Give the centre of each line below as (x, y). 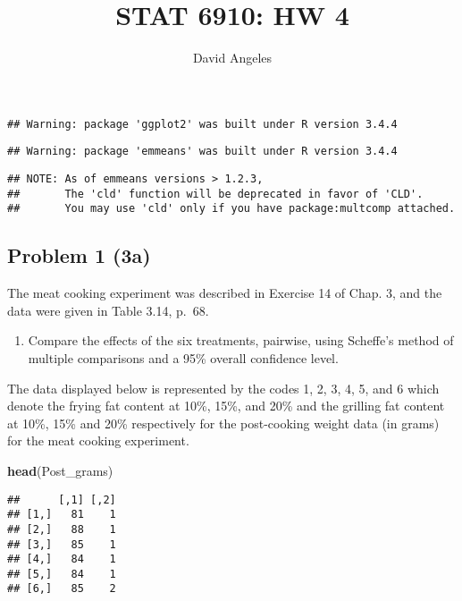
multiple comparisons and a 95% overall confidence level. (183, 357)
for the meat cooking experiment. (98, 440)
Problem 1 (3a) (79, 255)
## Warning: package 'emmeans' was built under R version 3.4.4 (202, 152)
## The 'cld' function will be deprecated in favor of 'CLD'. (215, 194)
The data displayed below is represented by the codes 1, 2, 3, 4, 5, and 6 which (223, 388)
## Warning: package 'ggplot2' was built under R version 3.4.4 (202, 124)
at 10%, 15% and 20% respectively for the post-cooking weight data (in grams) (223, 423)
